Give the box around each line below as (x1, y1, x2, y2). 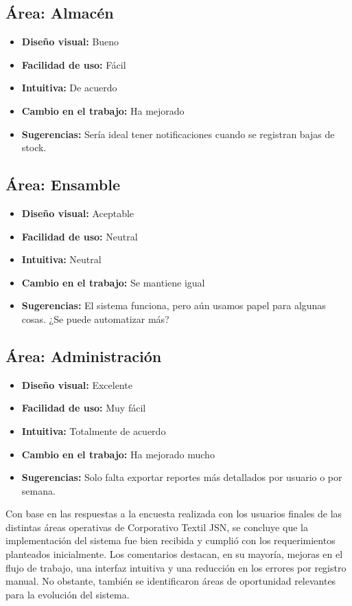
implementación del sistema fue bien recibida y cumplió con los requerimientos (5, 533, 336, 548)
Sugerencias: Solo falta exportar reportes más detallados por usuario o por (21, 470, 342, 484)
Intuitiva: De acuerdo (21, 80, 117, 95)
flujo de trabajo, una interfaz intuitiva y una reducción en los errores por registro (5, 560, 347, 574)
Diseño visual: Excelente (21, 377, 132, 392)
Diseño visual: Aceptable (21, 205, 134, 220)
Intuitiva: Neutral (21, 252, 102, 267)
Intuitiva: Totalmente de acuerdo (21, 423, 166, 438)
